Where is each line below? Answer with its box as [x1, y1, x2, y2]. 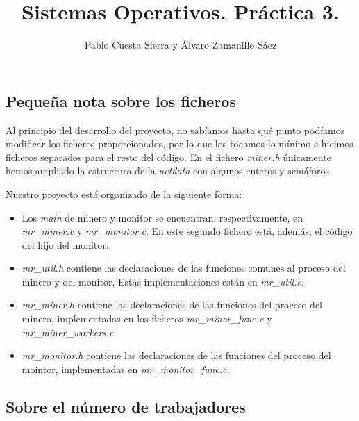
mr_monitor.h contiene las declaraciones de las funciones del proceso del [22, 348, 331, 363]
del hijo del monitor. [22, 237, 109, 251]
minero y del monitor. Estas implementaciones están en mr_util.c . [22, 274, 304, 288]
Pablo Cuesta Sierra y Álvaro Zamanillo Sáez [84, 38, 277, 52]
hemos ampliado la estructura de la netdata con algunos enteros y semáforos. [6, 163, 332, 178]
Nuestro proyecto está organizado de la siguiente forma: [6, 186, 242, 201]
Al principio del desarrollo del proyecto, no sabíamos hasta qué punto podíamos [6, 122, 345, 137]
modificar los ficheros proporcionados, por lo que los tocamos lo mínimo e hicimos [6, 136, 353, 151]
